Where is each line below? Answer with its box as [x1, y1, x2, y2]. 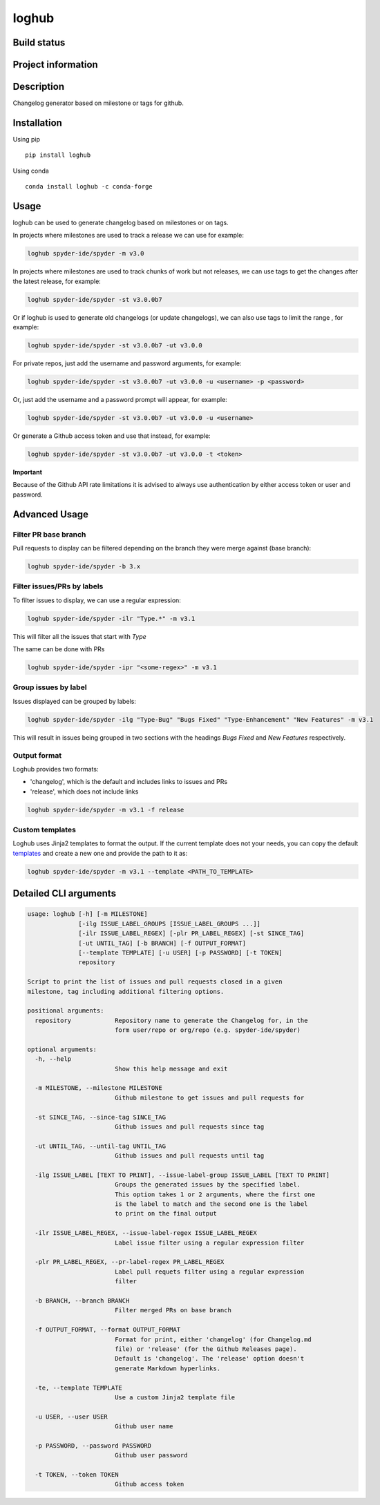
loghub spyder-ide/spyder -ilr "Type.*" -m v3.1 [27, 615, 196, 622]
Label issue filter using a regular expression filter [114, 1238, 305, 1247]
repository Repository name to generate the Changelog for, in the [35, 1016, 308, 1024]
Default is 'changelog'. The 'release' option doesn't [114, 1354, 305, 1363]
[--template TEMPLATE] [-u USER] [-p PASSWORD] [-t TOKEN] [78, 948, 283, 957]
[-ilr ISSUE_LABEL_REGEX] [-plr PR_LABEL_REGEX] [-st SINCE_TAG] [78, 930, 305, 937]
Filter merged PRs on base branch [114, 1306, 231, 1314]
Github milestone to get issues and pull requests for [114, 1093, 305, 1102]
